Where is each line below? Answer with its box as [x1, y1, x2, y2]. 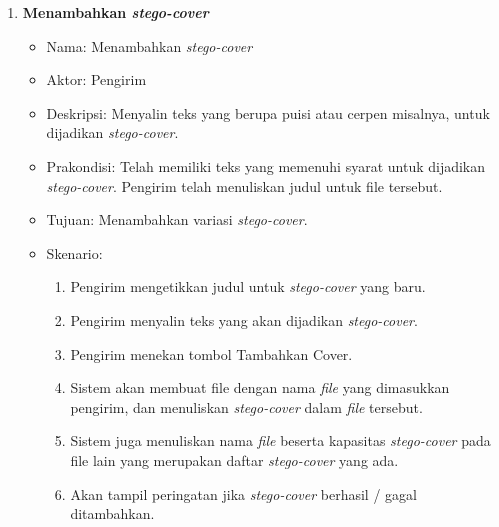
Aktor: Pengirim [46, 69, 147, 90]
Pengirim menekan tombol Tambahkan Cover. [70, 343, 353, 364]
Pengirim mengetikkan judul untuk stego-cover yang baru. [70, 276, 426, 297]
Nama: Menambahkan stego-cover [46, 35, 253, 56]
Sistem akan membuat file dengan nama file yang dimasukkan [70, 377, 450, 398]
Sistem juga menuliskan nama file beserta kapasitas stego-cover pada [70, 430, 491, 451]
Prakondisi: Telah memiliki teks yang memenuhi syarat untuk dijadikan [46, 155, 486, 176]
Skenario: [46, 242, 103, 263]
